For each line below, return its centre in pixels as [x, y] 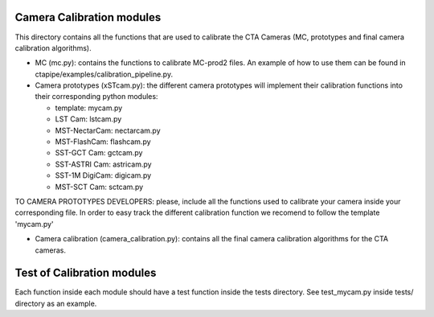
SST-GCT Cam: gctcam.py [99, 153]
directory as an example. [56, 303]
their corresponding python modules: [96, 97]
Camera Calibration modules [88, 17]
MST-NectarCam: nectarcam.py [108, 130]
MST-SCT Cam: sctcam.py [99, 187]
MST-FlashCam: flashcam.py [103, 142]
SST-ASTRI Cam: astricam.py [103, 164]
